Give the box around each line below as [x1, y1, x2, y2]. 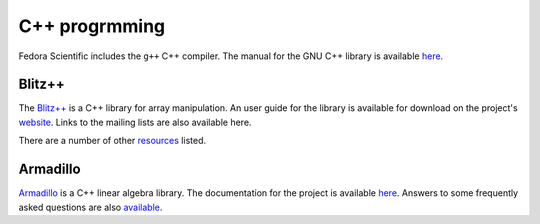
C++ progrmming [18, 15, 166, 37]
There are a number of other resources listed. [18, 135, 207, 147]
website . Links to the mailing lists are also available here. [18, 116, 252, 128]
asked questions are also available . [18, 201, 163, 213]
